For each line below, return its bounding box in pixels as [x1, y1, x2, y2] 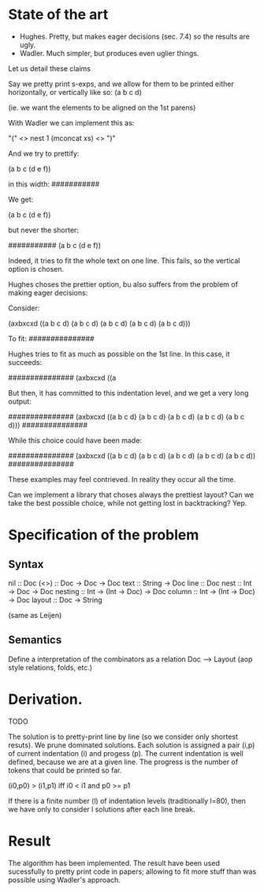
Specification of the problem [8, 526, 199, 544]
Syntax [8, 557, 44, 570]
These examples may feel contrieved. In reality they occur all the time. [8, 474, 236, 484]
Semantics [8, 634, 62, 647]
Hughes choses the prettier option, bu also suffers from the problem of [8, 279, 239, 289]
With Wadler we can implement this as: [8, 118, 135, 127]
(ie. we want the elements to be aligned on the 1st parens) [8, 103, 196, 112]
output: [8, 397, 32, 406]
